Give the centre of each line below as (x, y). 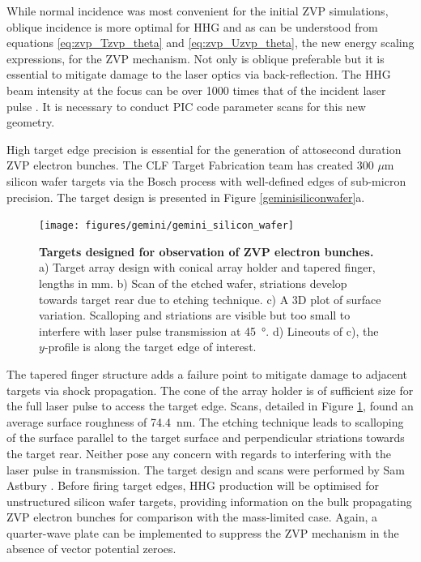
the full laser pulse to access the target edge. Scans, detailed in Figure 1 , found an (210, 406)
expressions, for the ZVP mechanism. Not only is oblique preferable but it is (196, 58)
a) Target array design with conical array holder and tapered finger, (207, 267)
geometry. (31, 122)
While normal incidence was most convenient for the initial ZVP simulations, (198, 11)
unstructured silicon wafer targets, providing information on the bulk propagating (209, 501)
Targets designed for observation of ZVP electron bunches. (206, 251)
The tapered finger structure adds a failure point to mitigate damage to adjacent (207, 373)
